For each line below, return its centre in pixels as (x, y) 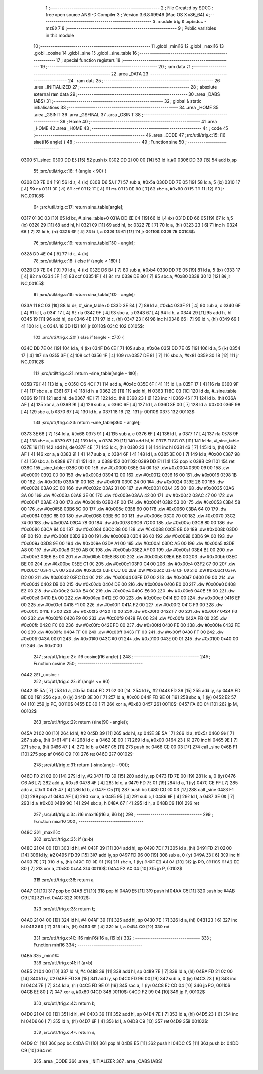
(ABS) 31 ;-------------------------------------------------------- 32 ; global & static (117, 101)
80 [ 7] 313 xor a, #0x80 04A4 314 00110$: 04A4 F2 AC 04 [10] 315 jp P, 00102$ (102, 868)
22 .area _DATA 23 (130, 74)
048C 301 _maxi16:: (41, 832)
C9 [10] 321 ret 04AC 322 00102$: (56, 898)
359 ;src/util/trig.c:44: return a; (65, 1032)
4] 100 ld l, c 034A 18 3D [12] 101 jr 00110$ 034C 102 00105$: (83, 326)
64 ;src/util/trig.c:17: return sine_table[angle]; (78, 207)
